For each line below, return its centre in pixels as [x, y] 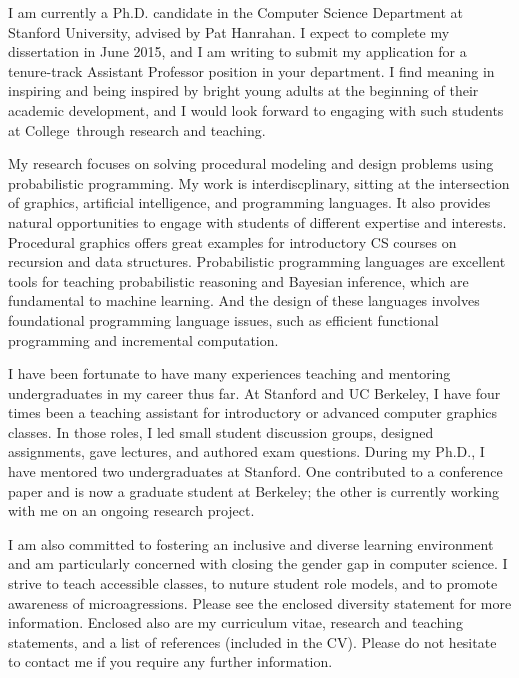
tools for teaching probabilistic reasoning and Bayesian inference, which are [238, 280]
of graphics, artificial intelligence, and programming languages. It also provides [249, 202]
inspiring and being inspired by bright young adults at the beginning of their [243, 90]
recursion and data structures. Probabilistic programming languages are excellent [257, 261]
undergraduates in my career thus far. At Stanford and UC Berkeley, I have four [254, 392]
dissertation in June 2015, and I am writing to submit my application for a [237, 51]
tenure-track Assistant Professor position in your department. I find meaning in [251, 70]
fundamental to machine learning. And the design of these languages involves [244, 300]
